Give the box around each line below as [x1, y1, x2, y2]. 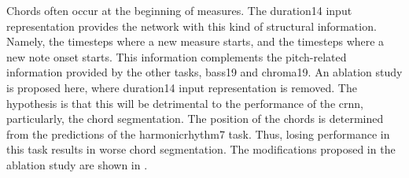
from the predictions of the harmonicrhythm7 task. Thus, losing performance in [6, 125, 390, 142]
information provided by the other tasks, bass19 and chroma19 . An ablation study [6, 64, 403, 80]
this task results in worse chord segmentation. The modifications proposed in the [6, 141, 396, 158]
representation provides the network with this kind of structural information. [6, 17, 377, 34]
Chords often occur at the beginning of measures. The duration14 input [6, 2, 352, 18]
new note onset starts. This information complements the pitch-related [6, 48, 347, 65]
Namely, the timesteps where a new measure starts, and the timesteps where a [6, 33, 385, 50]
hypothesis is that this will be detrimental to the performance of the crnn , [6, 95, 363, 111]
